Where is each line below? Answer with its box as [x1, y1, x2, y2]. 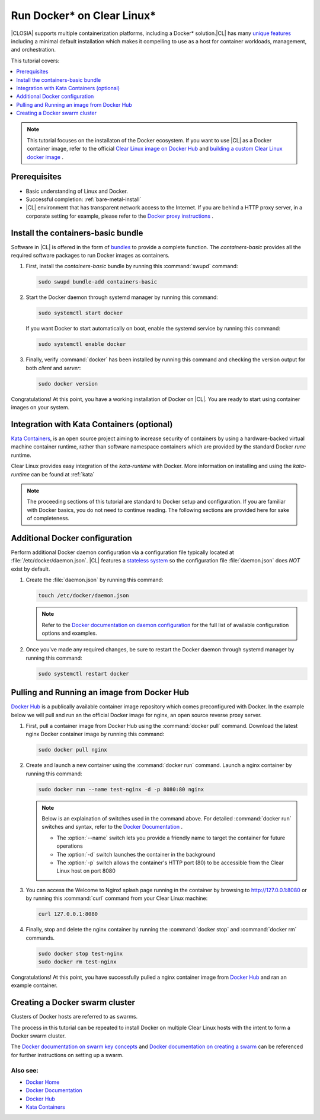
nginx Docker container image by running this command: [25, 730, 165, 738]
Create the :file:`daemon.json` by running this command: [25, 576, 164, 584]
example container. [11, 982, 58, 989]
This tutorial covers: [11, 57, 60, 64]
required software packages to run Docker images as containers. [11, 252, 170, 259]
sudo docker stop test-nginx [38, 950, 123, 957]
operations [56, 842, 83, 849]
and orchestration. [11, 46, 56, 53]
